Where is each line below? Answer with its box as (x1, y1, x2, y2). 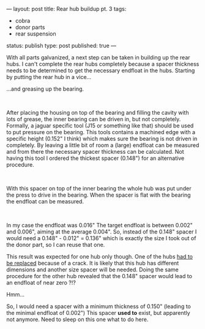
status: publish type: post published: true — (6, 42, 117, 49)
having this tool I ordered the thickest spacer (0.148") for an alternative (6, 154, 185, 162)
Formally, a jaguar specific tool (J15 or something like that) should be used (6, 122, 194, 129)
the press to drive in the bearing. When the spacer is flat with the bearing (6, 191, 191, 199)
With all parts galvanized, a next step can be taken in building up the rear (6, 54, 191, 61)
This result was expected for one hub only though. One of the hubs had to (6, 253, 193, 260)
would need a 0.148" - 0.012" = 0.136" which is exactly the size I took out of (6, 235, 196, 241)
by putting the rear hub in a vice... (6, 74, 92, 80)
